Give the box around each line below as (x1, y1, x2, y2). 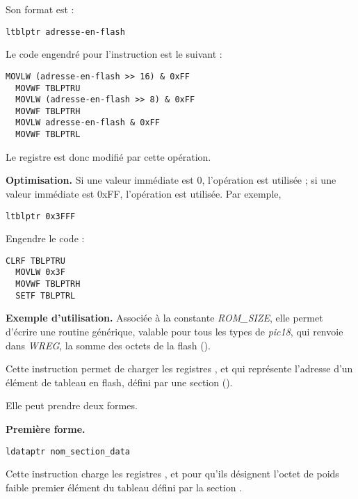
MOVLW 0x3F (15, 267, 65, 278)
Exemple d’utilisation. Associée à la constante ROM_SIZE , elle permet (6, 310, 323, 325)
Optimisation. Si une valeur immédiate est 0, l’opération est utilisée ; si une (6, 173, 336, 187)
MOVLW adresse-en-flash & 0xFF (15, 118, 160, 128)
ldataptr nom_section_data (6, 446, 130, 457)
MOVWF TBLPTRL (15, 129, 81, 140)
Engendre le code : (6, 231, 85, 246)
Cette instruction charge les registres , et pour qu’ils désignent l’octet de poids (6, 466, 339, 481)
